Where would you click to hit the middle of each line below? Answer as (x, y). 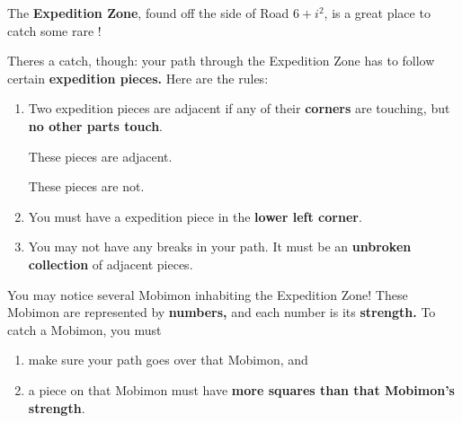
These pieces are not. (86, 186)
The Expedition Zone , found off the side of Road (148, 13)
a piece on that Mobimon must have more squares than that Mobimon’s (241, 389)
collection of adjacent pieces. (111, 264)
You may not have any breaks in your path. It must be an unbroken (220, 247)
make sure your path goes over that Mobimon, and (168, 360)
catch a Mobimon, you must (84, 329)
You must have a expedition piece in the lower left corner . (195, 216)
